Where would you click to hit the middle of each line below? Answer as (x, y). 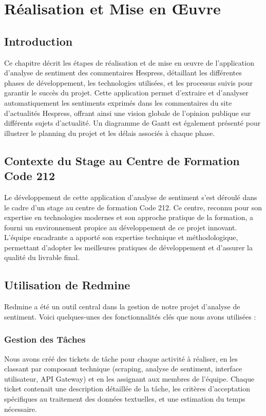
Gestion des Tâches (45, 339)
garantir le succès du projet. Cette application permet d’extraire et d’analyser (126, 93)
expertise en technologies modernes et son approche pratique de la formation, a (129, 217)
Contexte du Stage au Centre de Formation (122, 160)
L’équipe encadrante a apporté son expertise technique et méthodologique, (121, 237)
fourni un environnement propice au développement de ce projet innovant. (121, 227)
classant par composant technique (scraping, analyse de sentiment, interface (123, 369)
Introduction (39, 41)
